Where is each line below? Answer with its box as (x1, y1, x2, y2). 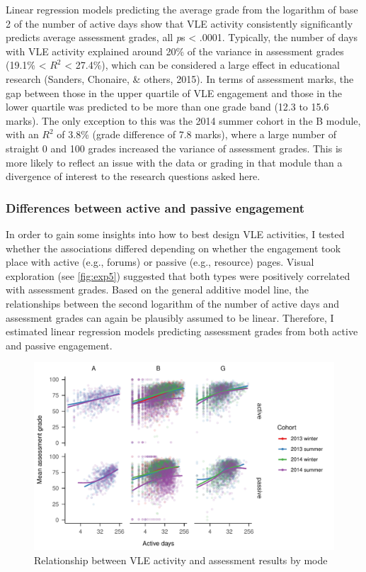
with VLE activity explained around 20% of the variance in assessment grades (6, 43, 344, 58)
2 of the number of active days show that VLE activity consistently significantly (6, 16, 353, 30)
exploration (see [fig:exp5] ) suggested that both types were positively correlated (6, 268, 350, 283)
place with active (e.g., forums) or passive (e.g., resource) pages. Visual (6, 254, 314, 269)
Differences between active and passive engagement (6, 198, 304, 216)
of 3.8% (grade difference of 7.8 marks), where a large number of (57, 127, 336, 142)
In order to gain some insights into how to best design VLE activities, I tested (6, 226, 345, 241)
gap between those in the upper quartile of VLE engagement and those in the (6, 85, 343, 100)
